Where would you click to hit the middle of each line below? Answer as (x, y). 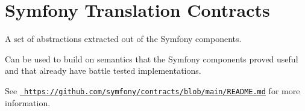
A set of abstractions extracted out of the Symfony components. (123, 39)
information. (28, 102)
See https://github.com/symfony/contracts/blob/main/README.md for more (152, 90)
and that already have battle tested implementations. (103, 70)
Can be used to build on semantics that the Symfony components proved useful (152, 58)
